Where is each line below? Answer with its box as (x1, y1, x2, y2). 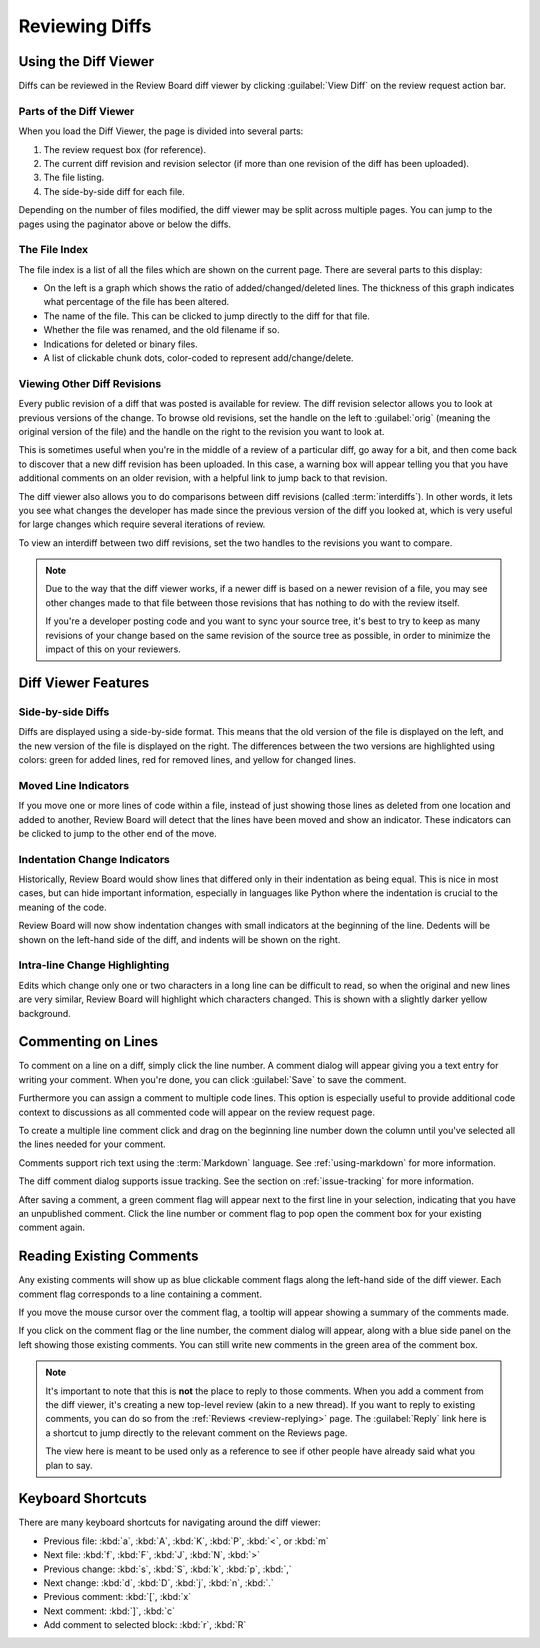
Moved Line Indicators (18, 778, 130, 792)
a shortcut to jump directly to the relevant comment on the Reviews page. (45, 1426, 348, 1439)
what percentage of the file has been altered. (43, 296, 230, 308)
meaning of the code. (18, 901, 107, 913)
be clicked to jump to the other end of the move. (18, 827, 217, 839)
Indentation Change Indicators (18, 852, 170, 866)
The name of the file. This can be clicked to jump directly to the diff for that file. (43, 310, 370, 322)
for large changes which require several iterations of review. (18, 518, 266, 530)
